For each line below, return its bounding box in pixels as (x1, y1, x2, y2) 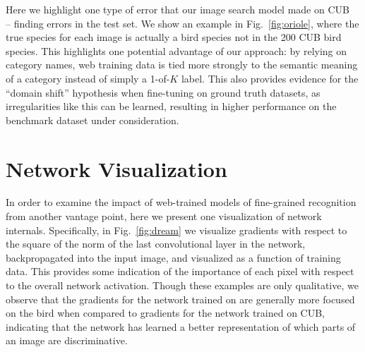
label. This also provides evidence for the (181, 71, 359, 85)
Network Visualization (6, 154, 227, 183)
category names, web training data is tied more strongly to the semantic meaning (6, 57, 358, 72)
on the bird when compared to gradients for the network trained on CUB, (6, 305, 325, 320)
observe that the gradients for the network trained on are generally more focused (6, 291, 355, 306)
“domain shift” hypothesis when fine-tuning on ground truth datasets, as (6, 85, 321, 99)
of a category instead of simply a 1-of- (6, 71, 170, 85)
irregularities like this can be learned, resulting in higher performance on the (6, 99, 337, 114)
